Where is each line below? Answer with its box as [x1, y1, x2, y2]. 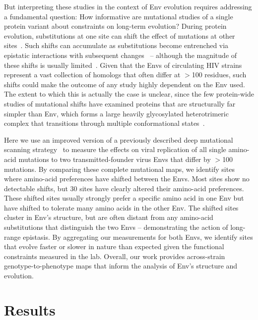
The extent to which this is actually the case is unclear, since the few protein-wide [4, 89, 255, 99]
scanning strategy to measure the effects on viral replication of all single [4, 144, 226, 155]
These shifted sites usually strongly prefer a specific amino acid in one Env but [4, 193, 244, 203]
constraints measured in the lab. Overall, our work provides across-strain [4, 251, 225, 261]
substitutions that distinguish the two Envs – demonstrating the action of [4, 222, 228, 232]
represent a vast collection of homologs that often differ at [4, 69, 181, 80]
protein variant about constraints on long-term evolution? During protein [4, 21, 227, 31]
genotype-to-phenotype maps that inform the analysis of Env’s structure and [4, 261, 238, 271]
